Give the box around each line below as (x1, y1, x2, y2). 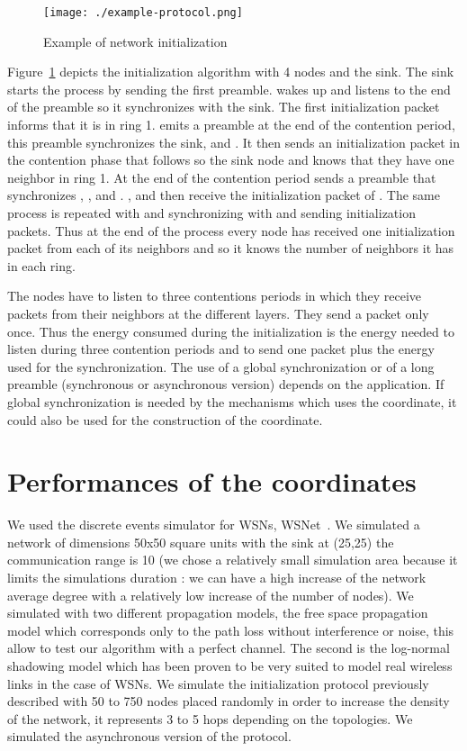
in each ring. (7, 256, 76, 275)
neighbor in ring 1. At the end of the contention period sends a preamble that (7, 167, 436, 186)
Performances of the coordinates (7, 463, 417, 500)
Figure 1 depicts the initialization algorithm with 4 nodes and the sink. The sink (7, 62, 454, 81)
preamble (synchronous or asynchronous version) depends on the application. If (7, 375, 445, 394)
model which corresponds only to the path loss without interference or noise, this (7, 620, 454, 639)
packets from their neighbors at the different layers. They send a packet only (7, 303, 429, 322)
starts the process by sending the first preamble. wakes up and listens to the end (7, 79, 451, 98)
